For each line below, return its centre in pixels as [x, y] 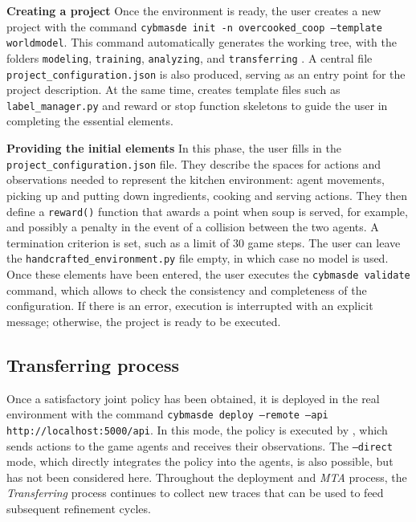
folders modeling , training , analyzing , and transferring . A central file [190, 57]
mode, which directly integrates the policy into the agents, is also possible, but [200, 461]
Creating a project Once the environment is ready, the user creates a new [194, 10]
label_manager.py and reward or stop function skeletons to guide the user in [197, 105]
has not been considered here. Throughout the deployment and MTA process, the [207, 477]
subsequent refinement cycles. [79, 508]
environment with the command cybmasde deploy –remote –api [167, 414]
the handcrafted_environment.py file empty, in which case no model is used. [198, 258]
